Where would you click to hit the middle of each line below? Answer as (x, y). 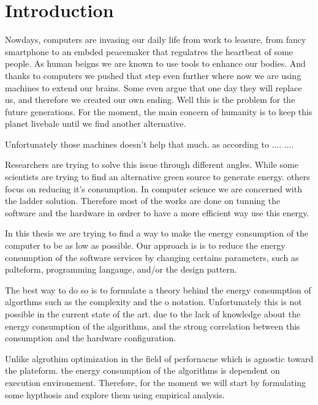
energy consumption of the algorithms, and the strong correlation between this (153, 326)
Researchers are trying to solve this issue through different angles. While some (152, 165)
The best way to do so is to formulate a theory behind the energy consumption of (158, 290)
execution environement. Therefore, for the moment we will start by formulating (156, 382)
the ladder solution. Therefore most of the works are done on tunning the (143, 201)
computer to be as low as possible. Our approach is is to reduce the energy (145, 245)
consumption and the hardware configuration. (91, 338)
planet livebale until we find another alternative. (96, 123)
